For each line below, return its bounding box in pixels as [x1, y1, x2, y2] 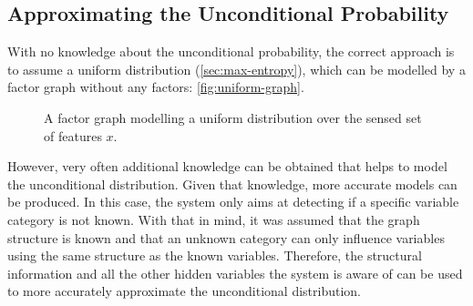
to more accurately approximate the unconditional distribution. [7, 281, 362, 301]
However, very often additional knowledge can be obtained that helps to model [7, 157, 447, 176]
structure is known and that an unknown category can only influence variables [7, 228, 445, 247]
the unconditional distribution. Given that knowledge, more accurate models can [7, 174, 458, 193]
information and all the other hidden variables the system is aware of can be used [7, 263, 463, 282]
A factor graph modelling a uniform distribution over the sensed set [44, 107, 422, 127]
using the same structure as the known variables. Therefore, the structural [7, 246, 422, 265]
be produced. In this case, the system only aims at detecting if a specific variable [7, 192, 459, 211]
